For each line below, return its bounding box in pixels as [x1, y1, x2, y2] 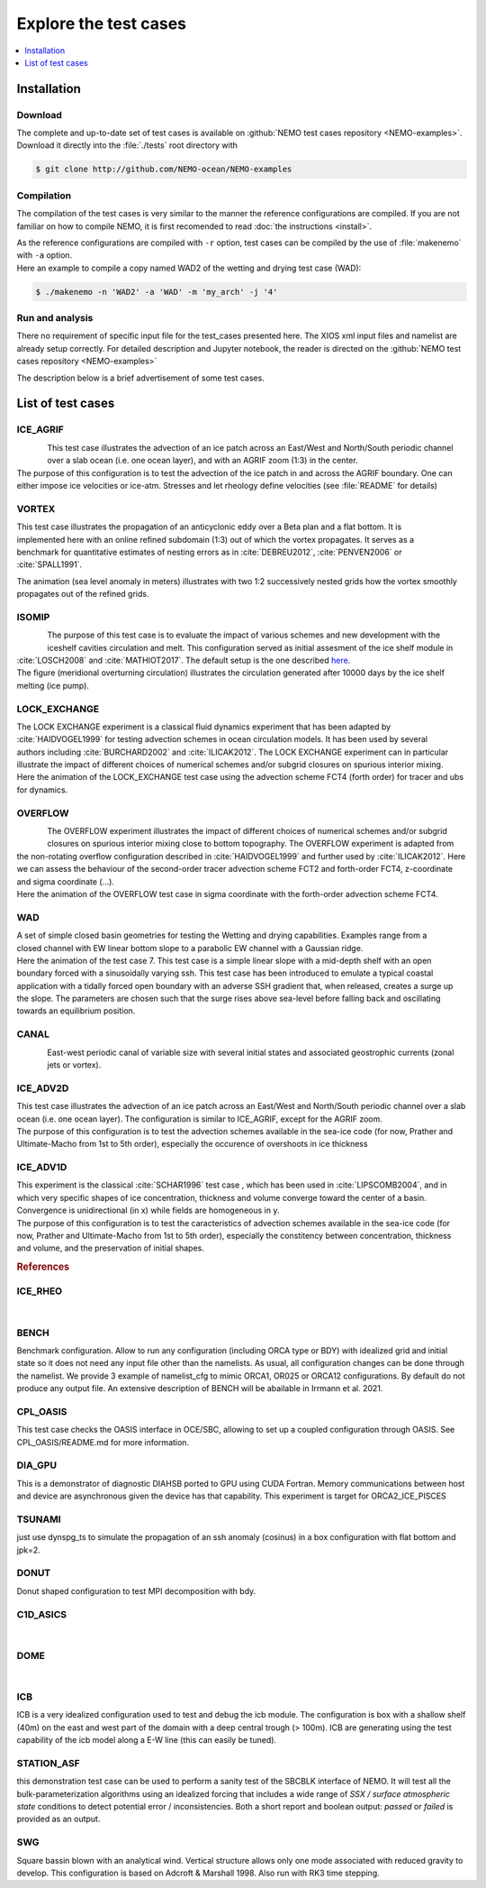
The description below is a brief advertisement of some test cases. [16, 372, 265, 383]
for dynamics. [16, 784, 68, 795]
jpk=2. [16, 1544, 40, 1555]
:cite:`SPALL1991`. [16, 559, 83, 570]
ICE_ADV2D [16, 1082, 69, 1095]
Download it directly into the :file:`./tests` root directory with [16, 140, 238, 151]
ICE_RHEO [16, 1285, 63, 1297]
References [16, 1260, 70, 1273]
